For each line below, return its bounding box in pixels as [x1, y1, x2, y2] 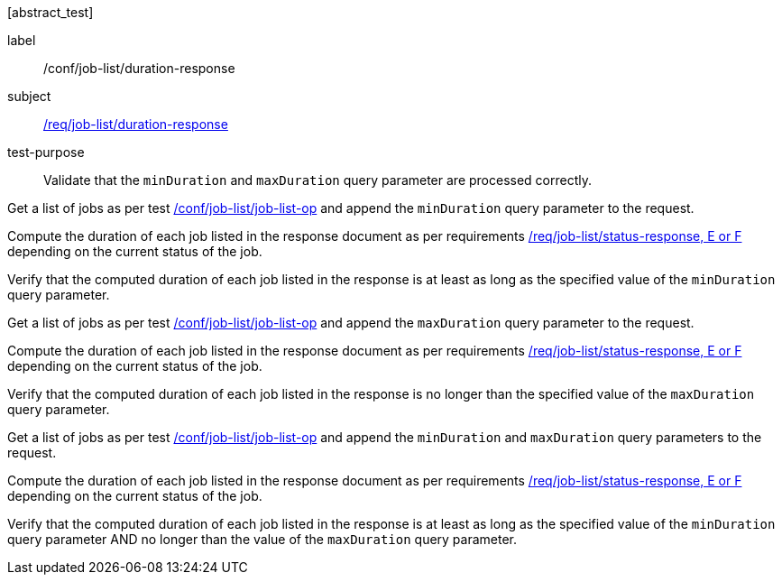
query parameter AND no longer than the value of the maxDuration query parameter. [7, 531, 518, 547]
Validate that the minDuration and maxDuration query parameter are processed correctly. [43, 172, 593, 188]
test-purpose [7, 144, 85, 160]
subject [7, 88, 51, 104]
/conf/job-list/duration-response [43, 60, 235, 76]
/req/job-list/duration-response [43, 116, 228, 132]
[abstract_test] [7, 5, 94, 20]
